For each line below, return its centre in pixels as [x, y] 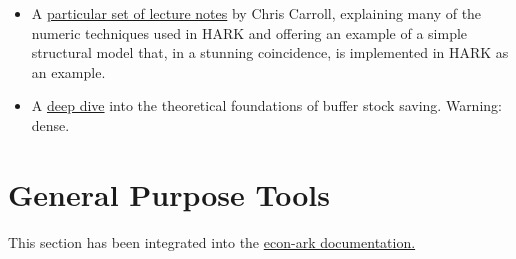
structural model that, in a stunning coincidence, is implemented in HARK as [270, 52]
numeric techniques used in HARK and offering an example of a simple [249, 32]
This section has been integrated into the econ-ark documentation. [212, 241]
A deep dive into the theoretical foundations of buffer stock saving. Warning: [266, 105]
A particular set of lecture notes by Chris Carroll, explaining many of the [256, 13]
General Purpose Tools [169, 193]
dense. [50, 124]
